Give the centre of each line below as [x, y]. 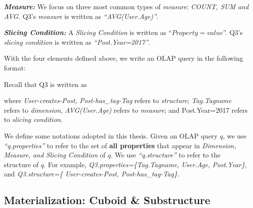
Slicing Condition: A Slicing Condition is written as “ [88, 32]
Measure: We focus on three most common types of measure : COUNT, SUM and [126, 6]
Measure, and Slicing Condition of [55, 155]
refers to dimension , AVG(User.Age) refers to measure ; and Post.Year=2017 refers [126, 110]
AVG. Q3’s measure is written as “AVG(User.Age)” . [81, 16]
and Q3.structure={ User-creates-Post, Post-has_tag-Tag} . [92, 174]
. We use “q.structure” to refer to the [165, 155]
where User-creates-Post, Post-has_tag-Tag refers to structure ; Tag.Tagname [118, 100]
